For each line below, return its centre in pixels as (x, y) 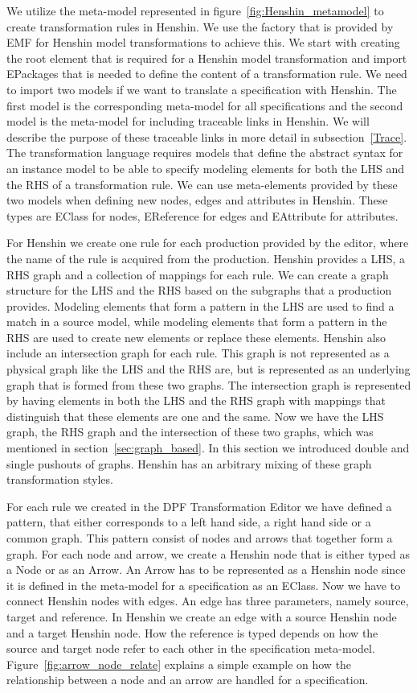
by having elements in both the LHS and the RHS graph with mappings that (196, 400)
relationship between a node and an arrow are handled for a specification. (188, 680)
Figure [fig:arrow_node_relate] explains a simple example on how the (179, 664)
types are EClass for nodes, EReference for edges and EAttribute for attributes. (202, 215)
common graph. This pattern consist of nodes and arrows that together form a (200, 538)
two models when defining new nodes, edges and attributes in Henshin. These (197, 200)
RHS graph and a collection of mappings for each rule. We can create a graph (198, 274)
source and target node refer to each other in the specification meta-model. (191, 648)
